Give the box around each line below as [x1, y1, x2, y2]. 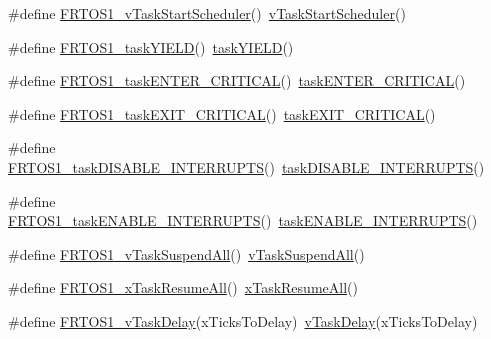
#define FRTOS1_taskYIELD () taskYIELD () [8, 36, 294, 57]
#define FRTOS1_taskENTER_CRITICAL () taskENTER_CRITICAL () [8, 70, 466, 91]
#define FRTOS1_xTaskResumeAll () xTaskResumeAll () [8, 277, 358, 298]
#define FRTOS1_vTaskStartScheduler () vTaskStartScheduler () [8, 3, 406, 23]
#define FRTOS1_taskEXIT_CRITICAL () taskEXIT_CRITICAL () [8, 103, 436, 124]
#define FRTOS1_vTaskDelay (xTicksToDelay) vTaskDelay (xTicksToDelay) [8, 310, 478, 331]
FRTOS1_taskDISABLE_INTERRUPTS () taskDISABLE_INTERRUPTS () [8, 156, 485, 177]
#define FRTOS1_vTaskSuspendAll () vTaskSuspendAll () [8, 243, 365, 264]
